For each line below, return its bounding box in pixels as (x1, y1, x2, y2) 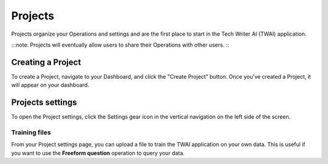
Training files (11, 128, 51, 136)
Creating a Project (11, 57, 81, 67)
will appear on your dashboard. (11, 82, 89, 89)
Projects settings (11, 97, 77, 108)
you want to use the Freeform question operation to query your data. (11, 149, 185, 157)
